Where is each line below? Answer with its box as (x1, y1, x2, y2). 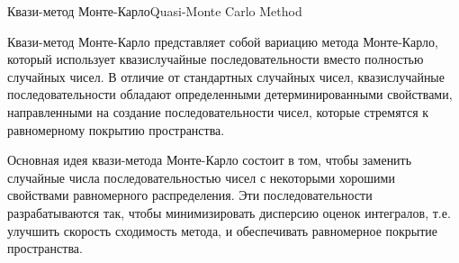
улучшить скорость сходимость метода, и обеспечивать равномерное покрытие (7, 221, 438, 240)
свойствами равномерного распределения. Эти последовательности (7, 186, 373, 204)
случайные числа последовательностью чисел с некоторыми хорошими (7, 168, 395, 186)
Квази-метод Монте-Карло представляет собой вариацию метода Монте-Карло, (7, 32, 438, 50)
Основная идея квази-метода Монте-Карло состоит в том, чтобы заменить (7, 150, 412, 169)
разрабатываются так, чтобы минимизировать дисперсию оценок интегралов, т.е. (7, 203, 451, 222)
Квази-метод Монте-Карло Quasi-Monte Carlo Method (7, 2, 302, 20)
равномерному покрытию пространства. (7, 120, 225, 139)
